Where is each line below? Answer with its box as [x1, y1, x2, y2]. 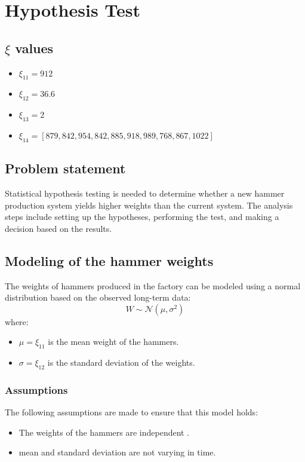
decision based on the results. [5, 222, 112, 234]
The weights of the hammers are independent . [19, 426, 190, 438]
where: [5, 315, 29, 328]
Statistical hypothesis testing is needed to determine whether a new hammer [5, 186, 285, 199]
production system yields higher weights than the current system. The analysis [5, 198, 293, 211]
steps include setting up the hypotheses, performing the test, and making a [5, 210, 279, 223]
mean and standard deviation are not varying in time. [19, 446, 216, 458]
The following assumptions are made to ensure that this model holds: [5, 406, 258, 418]
